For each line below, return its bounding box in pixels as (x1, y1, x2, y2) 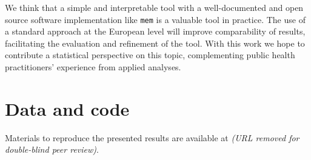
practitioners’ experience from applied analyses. (5, 61, 181, 73)
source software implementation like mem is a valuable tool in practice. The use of (5, 13, 306, 25)
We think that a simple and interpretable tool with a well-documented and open (5, 1, 304, 13)
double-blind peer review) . (5, 143, 99, 156)
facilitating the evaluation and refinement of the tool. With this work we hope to (5, 36, 305, 49)
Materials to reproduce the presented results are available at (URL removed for (5, 131, 299, 144)
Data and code (5, 96, 130, 121)
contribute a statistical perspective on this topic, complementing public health (5, 48, 295, 61)
